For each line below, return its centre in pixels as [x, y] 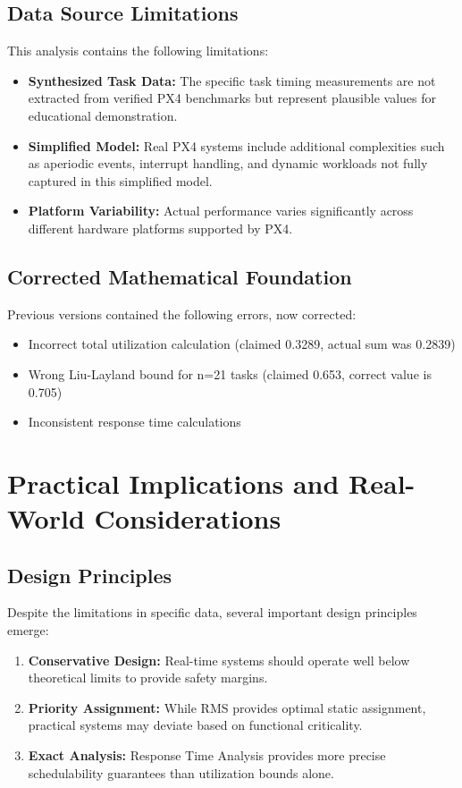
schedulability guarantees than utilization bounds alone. [181, 772]
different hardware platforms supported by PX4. [160, 228]
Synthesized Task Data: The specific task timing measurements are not [232, 80]
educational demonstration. [103, 115]
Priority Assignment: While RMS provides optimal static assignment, [227, 707]
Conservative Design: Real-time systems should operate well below [219, 660]
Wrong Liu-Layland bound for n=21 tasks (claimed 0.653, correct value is [230, 373]
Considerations [188, 518]
